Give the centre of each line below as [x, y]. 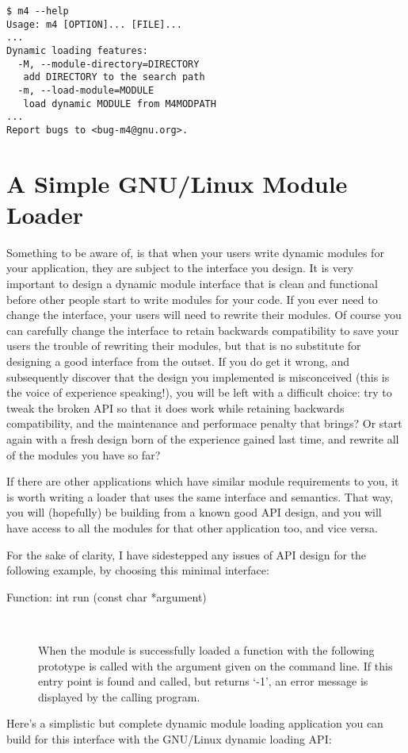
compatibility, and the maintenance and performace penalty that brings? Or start [204, 423]
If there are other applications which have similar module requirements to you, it [203, 481]
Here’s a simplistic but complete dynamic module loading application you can [195, 723]
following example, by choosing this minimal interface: [138, 570]
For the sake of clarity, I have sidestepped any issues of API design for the [187, 554]
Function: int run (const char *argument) [107, 596]
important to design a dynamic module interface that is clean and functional [192, 284]
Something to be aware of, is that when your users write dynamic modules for [195, 252]
